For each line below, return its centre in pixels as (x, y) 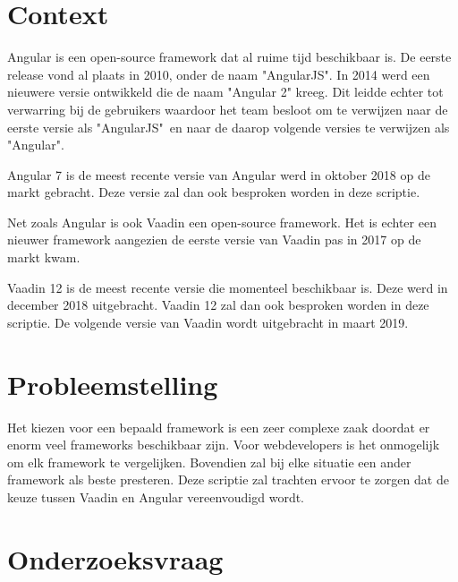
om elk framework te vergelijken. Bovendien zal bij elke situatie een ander (209, 462)
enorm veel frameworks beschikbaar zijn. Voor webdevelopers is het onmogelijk (224, 445)
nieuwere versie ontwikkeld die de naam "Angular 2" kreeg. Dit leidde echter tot (225, 92)
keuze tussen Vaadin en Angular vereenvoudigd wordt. (156, 496)
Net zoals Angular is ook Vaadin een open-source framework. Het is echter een (222, 222)
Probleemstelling (113, 384)
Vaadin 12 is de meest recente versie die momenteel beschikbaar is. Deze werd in (228, 287)
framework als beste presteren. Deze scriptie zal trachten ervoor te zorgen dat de (228, 479)
